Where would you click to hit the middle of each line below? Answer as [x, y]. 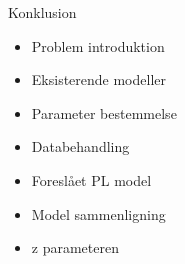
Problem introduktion [98, 45]
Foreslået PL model [91, 179]
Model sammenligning [98, 213]
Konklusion [42, 12]
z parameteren [75, 247]
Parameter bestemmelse [104, 112]
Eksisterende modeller [99, 79]
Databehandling [80, 146]
